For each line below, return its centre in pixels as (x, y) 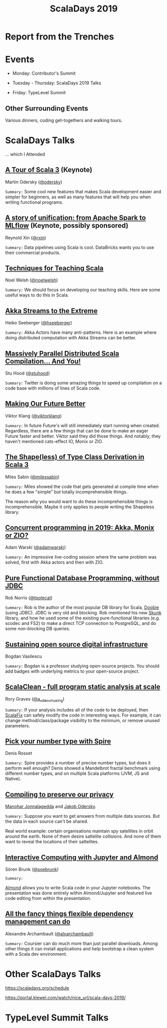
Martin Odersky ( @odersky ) (34, 182)
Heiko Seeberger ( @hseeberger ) (39, 323)
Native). (13, 779)
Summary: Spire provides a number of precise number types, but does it (78, 763)
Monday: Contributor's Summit (44, 73)
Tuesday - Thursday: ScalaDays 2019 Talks (57, 83)
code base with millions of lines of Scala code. (53, 388)
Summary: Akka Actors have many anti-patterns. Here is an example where (81, 332)
